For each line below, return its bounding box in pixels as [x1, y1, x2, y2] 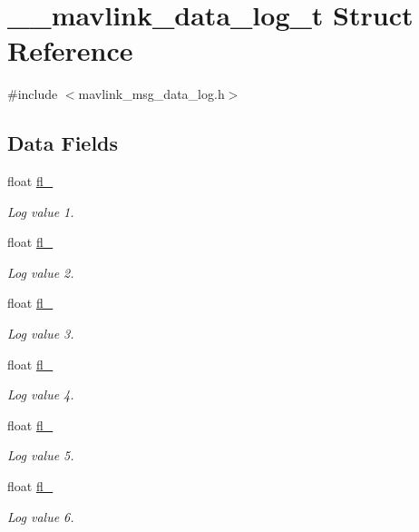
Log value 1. [7, 202, 74, 221]
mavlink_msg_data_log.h [78, 84, 225, 103]
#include [7, 84, 58, 103]
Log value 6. [7, 507, 74, 526]
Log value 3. [7, 324, 74, 343]
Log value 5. [7, 446, 74, 465]
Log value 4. [7, 385, 74, 404]
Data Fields [7, 129, 119, 157]
